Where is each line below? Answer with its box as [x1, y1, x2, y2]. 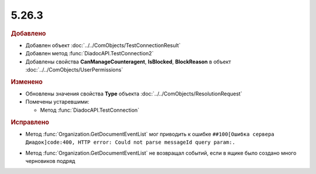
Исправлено [11, 118, 49, 126]
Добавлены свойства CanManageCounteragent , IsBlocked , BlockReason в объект [25, 58, 231, 65]
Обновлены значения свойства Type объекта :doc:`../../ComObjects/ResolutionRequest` [25, 90, 242, 97]
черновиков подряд [25, 158, 75, 165]
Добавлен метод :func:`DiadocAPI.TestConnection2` [25, 50, 154, 57]
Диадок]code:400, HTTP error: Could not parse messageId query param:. [25, 139, 236, 145]
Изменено [11, 77, 43, 86]
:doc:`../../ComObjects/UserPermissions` [25, 66, 123, 73]
